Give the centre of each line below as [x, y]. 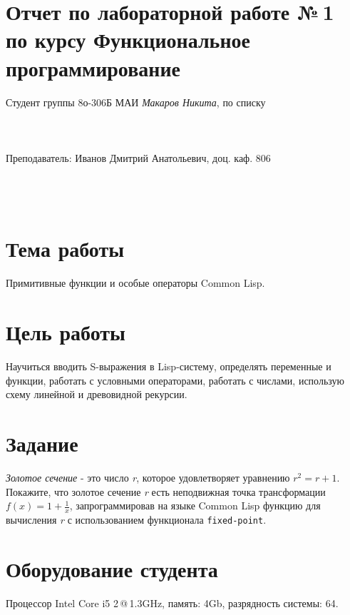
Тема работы [65, 249]
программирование [93, 67]
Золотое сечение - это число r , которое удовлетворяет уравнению [148, 477]
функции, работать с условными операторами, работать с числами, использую [175, 380]
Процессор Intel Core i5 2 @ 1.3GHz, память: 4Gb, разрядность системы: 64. [172, 603]
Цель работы [66, 332]
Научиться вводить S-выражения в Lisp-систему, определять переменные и [169, 366]
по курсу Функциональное [128, 40]
